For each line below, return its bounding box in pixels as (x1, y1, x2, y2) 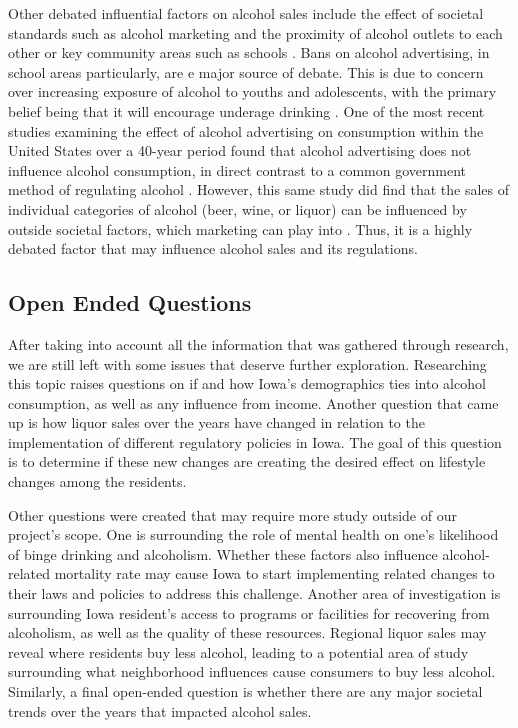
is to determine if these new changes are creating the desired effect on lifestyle (8, 451, 486, 472)
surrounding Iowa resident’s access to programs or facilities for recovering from (8, 602, 490, 623)
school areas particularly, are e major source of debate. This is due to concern (8, 61, 484, 82)
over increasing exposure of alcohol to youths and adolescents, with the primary (8, 81, 497, 102)
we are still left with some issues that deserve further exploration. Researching (8, 353, 487, 374)
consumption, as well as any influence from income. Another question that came (8, 392, 499, 413)
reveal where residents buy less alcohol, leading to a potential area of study (8, 641, 469, 662)
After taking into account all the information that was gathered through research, (8, 333, 509, 354)
